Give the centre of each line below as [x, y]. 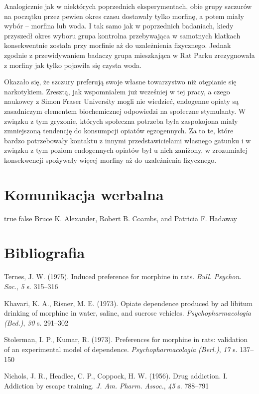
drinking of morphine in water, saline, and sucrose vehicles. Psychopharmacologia [128, 313]
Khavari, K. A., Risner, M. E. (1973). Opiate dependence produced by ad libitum [129, 303]
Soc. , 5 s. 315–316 [31, 286]
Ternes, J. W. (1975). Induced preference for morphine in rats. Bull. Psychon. [123, 276]
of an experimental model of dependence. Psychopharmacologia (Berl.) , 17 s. [121, 349]
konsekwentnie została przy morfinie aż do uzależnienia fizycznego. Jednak [118, 45]
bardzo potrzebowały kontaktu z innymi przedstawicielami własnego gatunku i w [128, 140]
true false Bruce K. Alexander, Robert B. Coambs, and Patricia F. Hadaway [121, 218]
